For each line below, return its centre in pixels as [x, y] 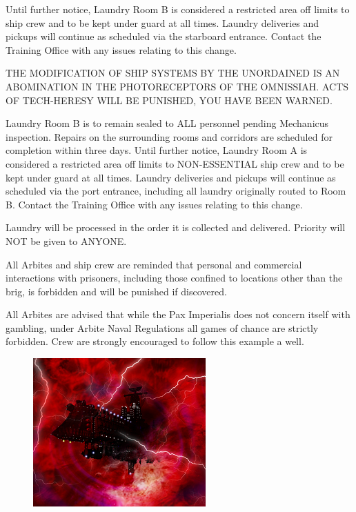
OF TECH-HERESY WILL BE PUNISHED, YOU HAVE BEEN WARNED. [169, 100]
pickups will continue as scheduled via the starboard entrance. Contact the [164, 36]
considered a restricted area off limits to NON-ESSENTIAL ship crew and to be [175, 163]
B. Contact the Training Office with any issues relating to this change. [154, 204]
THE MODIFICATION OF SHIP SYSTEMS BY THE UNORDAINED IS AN [173, 73]
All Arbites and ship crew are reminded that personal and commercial [154, 264]
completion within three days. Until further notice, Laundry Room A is [157, 150]
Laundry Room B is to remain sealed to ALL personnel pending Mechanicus [167, 123]
